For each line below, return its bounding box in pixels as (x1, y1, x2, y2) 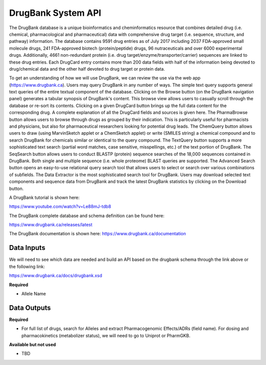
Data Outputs (9, 303, 51, 312)
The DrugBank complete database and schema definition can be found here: (9, 213, 165, 219)
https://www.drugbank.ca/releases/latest (9, 222, 93, 228)
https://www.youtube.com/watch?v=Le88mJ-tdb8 (9, 204, 111, 210)
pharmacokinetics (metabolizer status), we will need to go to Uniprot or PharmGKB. (21, 332, 191, 338)
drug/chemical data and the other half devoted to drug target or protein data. (9, 66, 165, 72)
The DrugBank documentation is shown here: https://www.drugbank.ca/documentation (9, 231, 186, 237)
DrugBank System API (9, 7, 101, 18)
